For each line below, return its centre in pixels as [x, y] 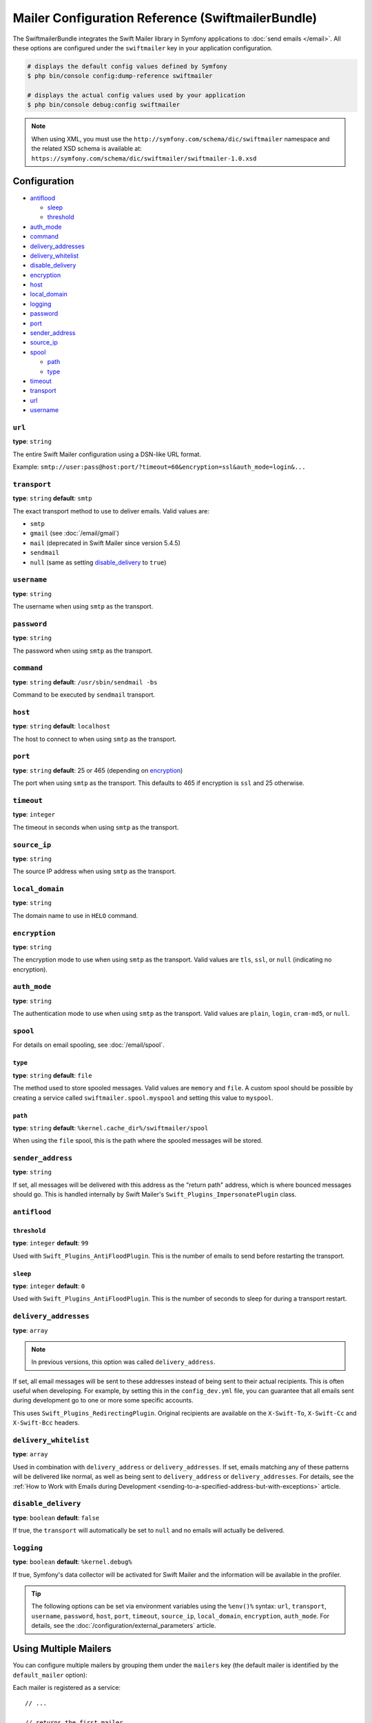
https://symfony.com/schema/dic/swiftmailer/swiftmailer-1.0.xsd [144, 158]
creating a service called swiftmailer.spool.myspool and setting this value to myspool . [143, 1098]
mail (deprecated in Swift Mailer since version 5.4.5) [105, 543]
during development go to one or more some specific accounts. [103, 1400]
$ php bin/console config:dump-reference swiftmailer [120, 76]
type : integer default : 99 [51, 1243]
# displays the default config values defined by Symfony [127, 66]
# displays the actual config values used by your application [136, 95]
